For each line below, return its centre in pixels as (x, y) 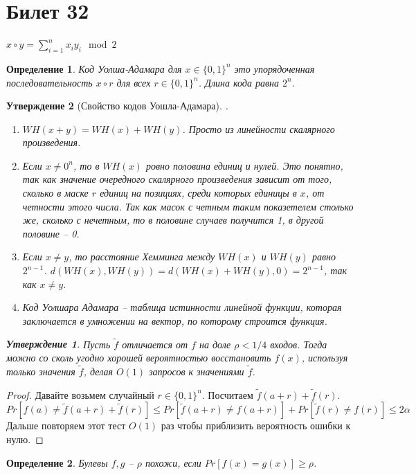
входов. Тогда (299, 344)
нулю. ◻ (25, 439)
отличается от (155, 344)
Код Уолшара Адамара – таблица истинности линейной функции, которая (182, 307)
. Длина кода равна (238, 82)
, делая (98, 371)
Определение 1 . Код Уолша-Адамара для (94, 68)
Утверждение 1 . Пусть (58, 344)
